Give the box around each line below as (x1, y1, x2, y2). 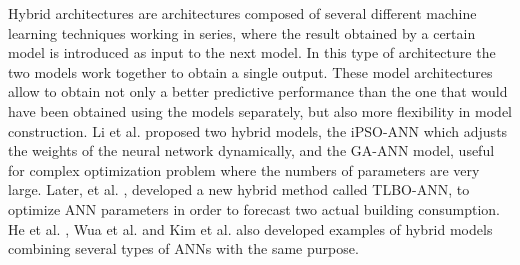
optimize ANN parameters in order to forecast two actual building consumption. (8, 198, 500, 219)
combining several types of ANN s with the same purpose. (8, 238, 359, 259)
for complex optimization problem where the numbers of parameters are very (8, 159, 480, 180)
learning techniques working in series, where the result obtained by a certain (8, 22, 476, 43)
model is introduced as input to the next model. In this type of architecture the (8, 42, 496, 63)
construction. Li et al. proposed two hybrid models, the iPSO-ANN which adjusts (8, 120, 508, 141)
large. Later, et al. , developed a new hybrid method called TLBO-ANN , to (8, 179, 470, 200)
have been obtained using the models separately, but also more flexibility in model (8, 100, 513, 121)
